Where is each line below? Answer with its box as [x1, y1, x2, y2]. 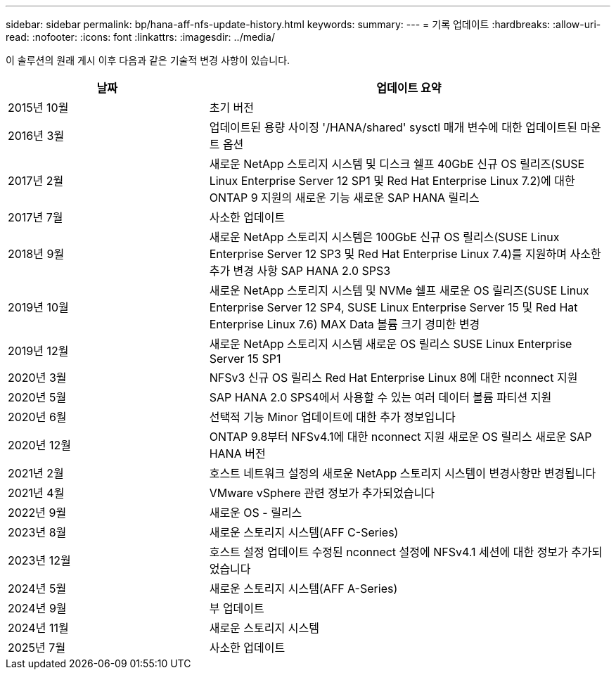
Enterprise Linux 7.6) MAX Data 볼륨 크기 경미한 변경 [209, 317, 480, 331]
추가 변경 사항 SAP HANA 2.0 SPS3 [209, 264, 391, 278]
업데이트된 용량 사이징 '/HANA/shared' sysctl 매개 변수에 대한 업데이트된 [209, 120, 577, 134]
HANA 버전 [209, 446, 266, 461]
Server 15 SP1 [209, 352, 281, 366]
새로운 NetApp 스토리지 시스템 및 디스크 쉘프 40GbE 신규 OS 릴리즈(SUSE [209, 157, 585, 171]
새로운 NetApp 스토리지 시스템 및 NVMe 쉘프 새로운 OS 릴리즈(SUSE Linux [209, 283, 589, 297]
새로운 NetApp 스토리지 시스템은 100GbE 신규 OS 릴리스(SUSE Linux [209, 230, 560, 244]
